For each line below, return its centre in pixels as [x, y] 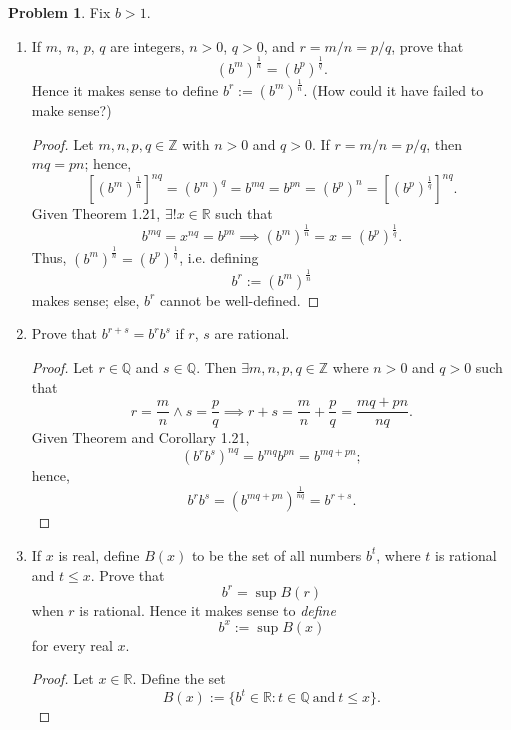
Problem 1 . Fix [59, 12]
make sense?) [71, 109]
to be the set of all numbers [276, 554]
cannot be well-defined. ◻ [239, 299]
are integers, [147, 45]
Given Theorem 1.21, [96, 213]
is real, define [99, 554]
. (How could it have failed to [393, 89]
